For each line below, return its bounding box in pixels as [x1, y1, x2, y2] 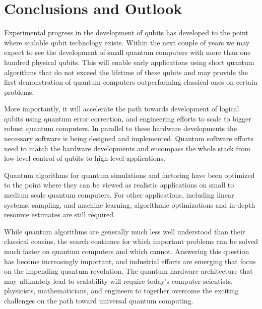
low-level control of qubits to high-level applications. [4, 153, 165, 163]
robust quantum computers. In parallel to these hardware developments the [4, 123, 237, 134]
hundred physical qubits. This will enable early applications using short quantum [4, 56, 254, 67]
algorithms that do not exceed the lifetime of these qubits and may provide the [4, 67, 248, 77]
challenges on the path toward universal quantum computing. [4, 295, 193, 305]
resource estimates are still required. [4, 209, 115, 220]
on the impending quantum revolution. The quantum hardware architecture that [4, 266, 253, 276]
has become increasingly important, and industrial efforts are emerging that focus [4, 256, 256, 266]
